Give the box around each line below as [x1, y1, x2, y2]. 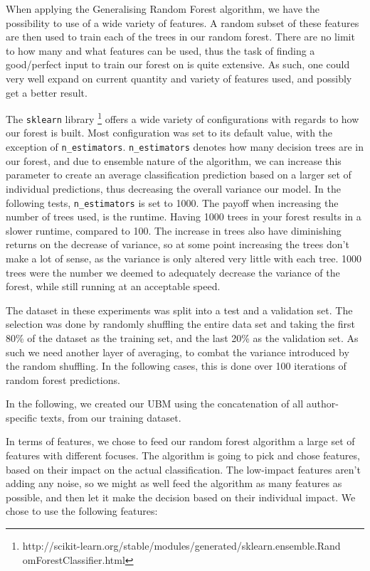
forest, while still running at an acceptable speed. [6, 279, 221, 294]
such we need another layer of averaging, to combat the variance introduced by [6, 344, 349, 359]
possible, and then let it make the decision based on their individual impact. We [6, 489, 356, 504]
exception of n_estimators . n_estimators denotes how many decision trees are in [6, 139, 364, 154]
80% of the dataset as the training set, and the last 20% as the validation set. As [6, 330, 359, 345]
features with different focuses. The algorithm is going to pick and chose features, [6, 448, 360, 463]
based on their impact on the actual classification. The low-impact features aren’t [6, 461, 361, 476]
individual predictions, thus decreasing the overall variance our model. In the [6, 181, 342, 196]
